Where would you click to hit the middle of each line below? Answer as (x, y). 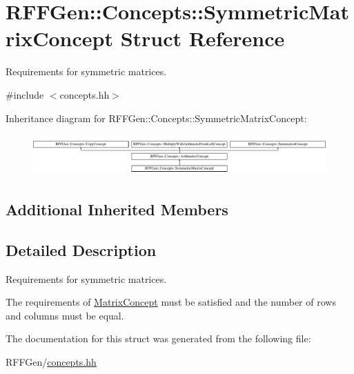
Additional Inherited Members (117, 209)
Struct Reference (203, 38)
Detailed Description (81, 249)
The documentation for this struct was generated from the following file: (158, 338)
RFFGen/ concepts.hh (51, 362)
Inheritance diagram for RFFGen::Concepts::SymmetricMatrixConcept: (156, 118)
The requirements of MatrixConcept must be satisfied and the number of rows (171, 302)
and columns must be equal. (65, 315)
